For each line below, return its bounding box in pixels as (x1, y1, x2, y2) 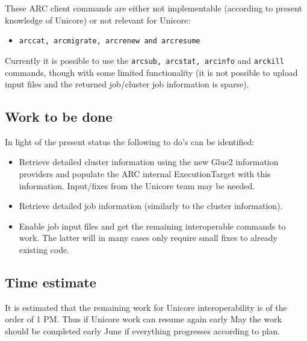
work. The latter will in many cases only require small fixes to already (19, 231, 278, 244)
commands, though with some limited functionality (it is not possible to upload (5, 66, 298, 78)
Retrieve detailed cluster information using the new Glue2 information (19, 155, 279, 168)
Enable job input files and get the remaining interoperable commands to (19, 219, 286, 232)
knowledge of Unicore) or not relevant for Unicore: (5, 13, 191, 26)
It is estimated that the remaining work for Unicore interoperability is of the (5, 301, 287, 313)
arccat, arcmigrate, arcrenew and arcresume (19, 37, 200, 46)
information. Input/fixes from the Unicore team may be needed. (19, 179, 255, 192)
